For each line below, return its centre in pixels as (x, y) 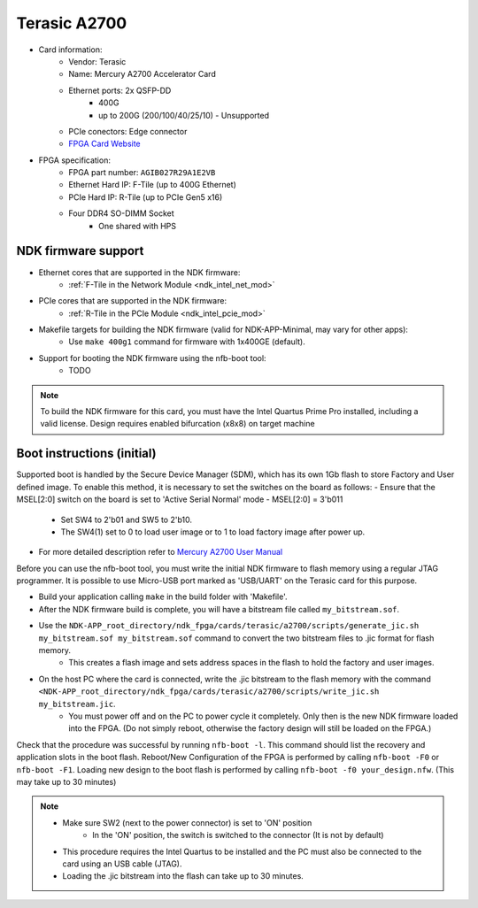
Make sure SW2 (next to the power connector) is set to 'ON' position (187, 822)
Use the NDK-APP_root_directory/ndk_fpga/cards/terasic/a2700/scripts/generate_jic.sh (229, 626)
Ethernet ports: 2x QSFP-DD (120, 90)
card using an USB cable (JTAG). (122, 864)
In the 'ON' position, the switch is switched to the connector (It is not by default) (238, 835)
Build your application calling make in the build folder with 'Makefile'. (163, 596)
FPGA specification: (74, 160)
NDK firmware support (80, 251)
